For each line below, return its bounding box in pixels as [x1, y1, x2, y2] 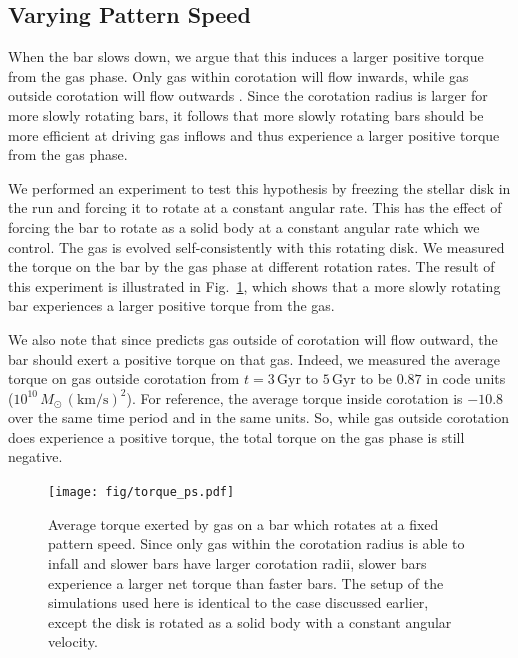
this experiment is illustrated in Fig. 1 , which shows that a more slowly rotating [8, 275, 501, 296]
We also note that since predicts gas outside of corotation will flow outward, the [8, 328, 498, 349]
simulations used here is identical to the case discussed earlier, [48, 592, 429, 613]
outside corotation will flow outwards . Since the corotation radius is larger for [8, 85, 488, 106]
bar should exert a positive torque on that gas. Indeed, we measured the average [8, 348, 501, 369]
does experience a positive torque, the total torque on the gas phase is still [8, 426, 465, 447]
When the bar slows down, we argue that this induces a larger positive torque [8, 46, 484, 67]
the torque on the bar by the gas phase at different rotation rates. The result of [8, 256, 495, 277]
